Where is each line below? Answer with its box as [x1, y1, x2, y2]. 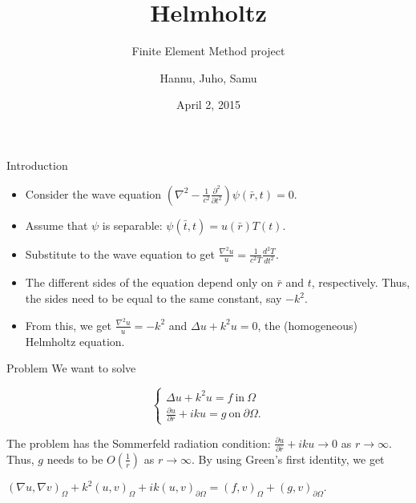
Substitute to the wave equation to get [25, 245, 215, 262]
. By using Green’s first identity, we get [192, 450, 385, 467]
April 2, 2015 [176, 96, 240, 113]
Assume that [25, 216, 88, 233]
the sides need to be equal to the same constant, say [25, 290, 282, 307]
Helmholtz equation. [25, 332, 125, 349]
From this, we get [25, 316, 112, 333]
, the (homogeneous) [257, 316, 357, 333]
